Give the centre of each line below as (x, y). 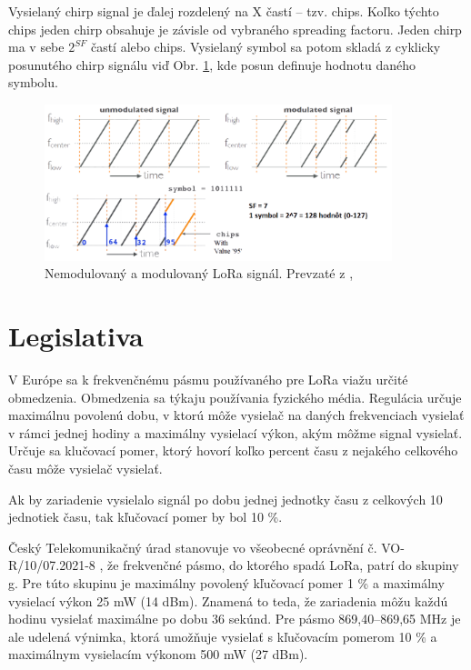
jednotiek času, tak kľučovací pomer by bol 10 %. (145, 517)
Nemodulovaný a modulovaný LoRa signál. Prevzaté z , (199, 273)
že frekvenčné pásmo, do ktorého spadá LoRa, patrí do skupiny (283, 565)
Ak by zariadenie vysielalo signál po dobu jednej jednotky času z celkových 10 (225, 499)
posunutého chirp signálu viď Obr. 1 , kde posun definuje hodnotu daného (212, 64)
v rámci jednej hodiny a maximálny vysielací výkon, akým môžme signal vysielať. (235, 432)
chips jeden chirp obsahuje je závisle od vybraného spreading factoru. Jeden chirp (235, 29)
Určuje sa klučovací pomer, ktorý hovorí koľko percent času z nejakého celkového (233, 450)
